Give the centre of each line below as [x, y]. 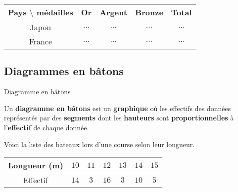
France [41, 41]
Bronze [149, 12]
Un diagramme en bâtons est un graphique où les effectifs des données [118, 108]
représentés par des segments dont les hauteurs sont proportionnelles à [119, 118]
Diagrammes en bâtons [64, 71]
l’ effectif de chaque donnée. [47, 127]
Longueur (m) [36, 165]
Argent [114, 12]
